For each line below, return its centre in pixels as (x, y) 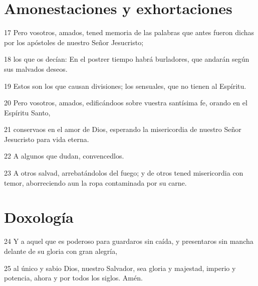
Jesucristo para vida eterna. (47, 139)
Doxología (39, 217)
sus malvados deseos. (36, 68)
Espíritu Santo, (27, 112)
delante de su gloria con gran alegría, (61, 251)
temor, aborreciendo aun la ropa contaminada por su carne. (95, 182)
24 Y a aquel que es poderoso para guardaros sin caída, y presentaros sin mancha (129, 241)
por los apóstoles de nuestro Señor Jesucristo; (74, 42)
